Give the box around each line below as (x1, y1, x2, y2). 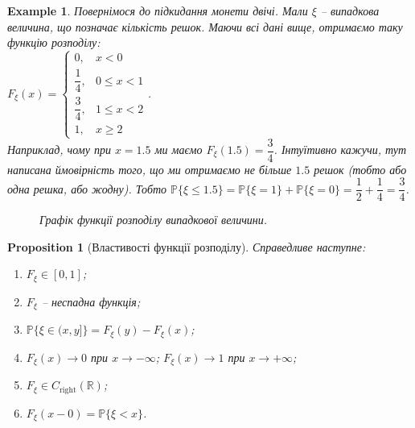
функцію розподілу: (7, 34, 101, 51)
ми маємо (154, 141, 203, 157)
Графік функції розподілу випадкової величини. (39, 211, 268, 228)
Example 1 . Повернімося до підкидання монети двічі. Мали (7, 2, 308, 19)
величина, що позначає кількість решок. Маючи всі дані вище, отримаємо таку (7, 18, 403, 35)
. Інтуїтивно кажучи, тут (273, 141, 407, 157)
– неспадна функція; (41, 293, 141, 310)
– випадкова (320, 2, 380, 19)
